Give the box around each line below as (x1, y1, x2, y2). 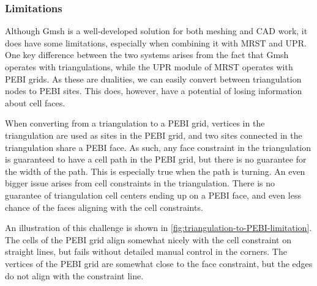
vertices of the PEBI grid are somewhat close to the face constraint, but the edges (5, 257, 313, 269)
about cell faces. (5, 96, 65, 109)
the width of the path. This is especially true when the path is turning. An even (5, 164, 305, 177)
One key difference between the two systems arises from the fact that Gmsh (5, 48, 289, 61)
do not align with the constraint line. (5, 269, 144, 282)
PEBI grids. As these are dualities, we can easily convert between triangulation (5, 72, 302, 85)
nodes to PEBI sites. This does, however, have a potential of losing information (5, 84, 302, 97)
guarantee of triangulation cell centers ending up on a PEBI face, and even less (5, 188, 301, 201)
